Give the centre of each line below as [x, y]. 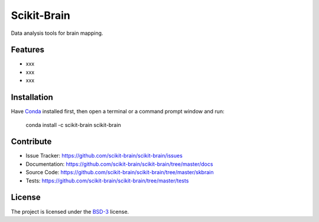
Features [27, 50]
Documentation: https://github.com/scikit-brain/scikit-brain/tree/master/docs [119, 164]
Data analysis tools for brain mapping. [57, 33]
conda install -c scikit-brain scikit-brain [73, 125]
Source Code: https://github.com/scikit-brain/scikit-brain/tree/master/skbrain [120, 172]
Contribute [31, 142]
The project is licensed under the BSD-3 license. [70, 211]
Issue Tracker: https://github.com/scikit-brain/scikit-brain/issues [104, 156]
